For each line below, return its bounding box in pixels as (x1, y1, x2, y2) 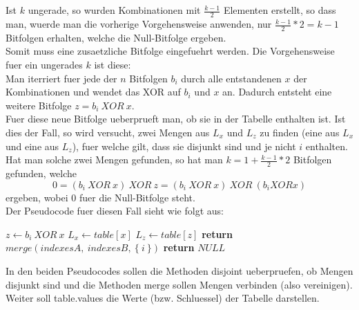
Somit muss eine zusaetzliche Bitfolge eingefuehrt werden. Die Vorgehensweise (6, 44, 335, 58)
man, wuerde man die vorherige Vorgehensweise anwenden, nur (6, 17, 272, 31)
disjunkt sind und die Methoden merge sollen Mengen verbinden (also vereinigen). (6, 277, 353, 291)
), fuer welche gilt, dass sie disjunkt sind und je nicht (72, 138, 296, 153)
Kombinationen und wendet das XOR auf (6, 84, 181, 99)
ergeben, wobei (6, 190, 68, 204)
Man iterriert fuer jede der (6, 71, 117, 85)
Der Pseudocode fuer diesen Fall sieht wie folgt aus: (6, 203, 224, 218)
